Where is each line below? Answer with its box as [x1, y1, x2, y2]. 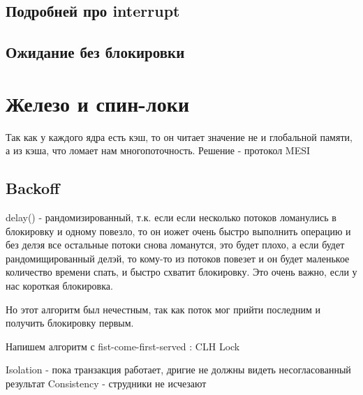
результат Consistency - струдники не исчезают [6, 376, 207, 391]
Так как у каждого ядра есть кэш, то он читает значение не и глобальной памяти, [6, 129, 353, 144]
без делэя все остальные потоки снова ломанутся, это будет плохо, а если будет [6, 237, 345, 252]
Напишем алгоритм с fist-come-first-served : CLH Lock [6, 338, 240, 353]
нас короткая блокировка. [6, 278, 113, 293]
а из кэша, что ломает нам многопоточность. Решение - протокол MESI [6, 143, 311, 158]
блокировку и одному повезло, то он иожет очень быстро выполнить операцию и [6, 223, 351, 238]
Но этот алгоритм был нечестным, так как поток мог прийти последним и [6, 301, 321, 316]
